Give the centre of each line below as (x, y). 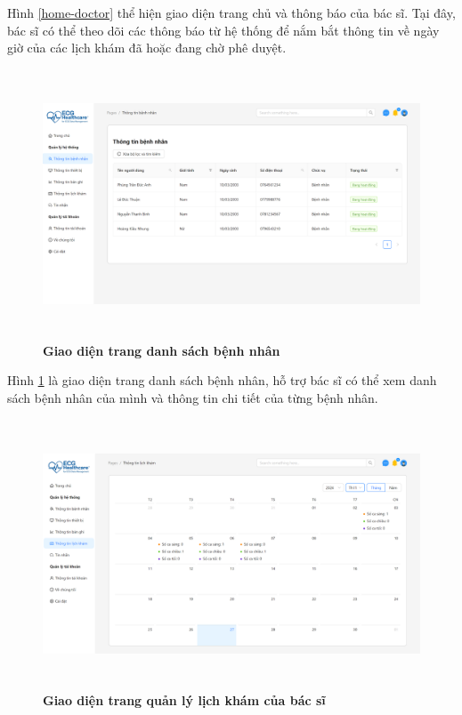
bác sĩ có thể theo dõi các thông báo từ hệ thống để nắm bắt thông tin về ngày (223, 30)
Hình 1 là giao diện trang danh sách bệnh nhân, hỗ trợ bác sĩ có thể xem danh (222, 380)
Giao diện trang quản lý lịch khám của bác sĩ (184, 700)
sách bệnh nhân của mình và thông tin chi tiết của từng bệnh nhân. (193, 397)
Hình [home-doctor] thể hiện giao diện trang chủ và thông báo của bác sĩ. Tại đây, (231, 12)
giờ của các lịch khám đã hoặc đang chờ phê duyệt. (147, 48)
